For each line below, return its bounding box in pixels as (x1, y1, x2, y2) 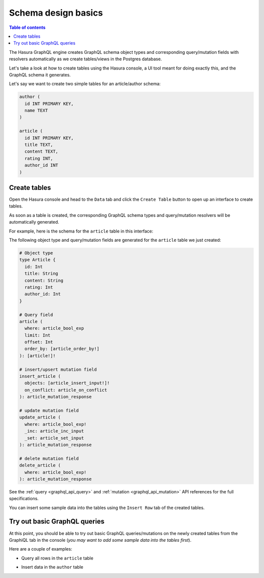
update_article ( (19, 415, 61, 420)
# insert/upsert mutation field (19, 367, 97, 372)
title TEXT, (24, 142, 53, 147)
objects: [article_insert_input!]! (24, 380, 110, 386)
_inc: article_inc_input (24, 428, 84, 434)
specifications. (9, 496, 39, 502)
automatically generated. (9, 219, 60, 225)
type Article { (19, 257, 56, 263)
